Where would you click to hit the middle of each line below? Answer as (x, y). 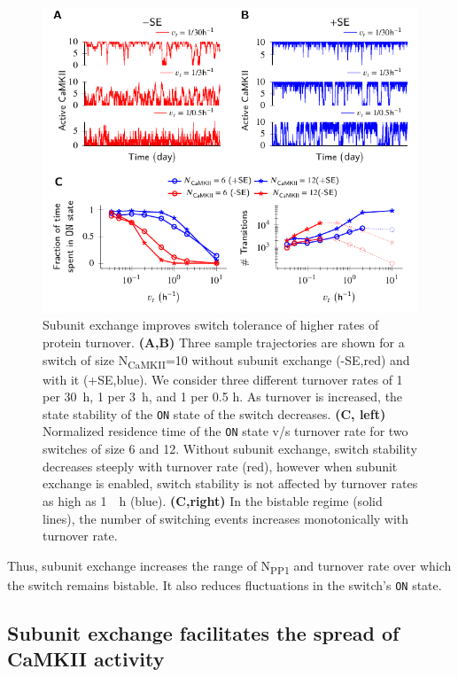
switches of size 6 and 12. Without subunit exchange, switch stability (230, 449)
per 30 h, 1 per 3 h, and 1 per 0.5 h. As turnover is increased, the (223, 397)
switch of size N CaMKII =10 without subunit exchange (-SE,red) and (226, 361)
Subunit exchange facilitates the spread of (203, 632)
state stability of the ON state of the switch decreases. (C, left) (214, 413)
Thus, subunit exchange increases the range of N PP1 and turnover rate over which (229, 566)
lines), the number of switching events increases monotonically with (226, 518)
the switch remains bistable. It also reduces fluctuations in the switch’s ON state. (225, 584)
